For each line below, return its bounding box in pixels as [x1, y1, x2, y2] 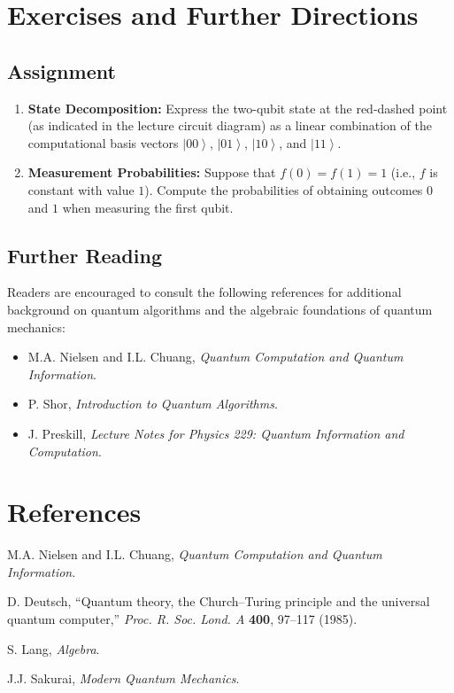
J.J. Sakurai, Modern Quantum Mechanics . [7, 669, 240, 688]
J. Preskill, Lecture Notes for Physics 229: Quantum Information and [27, 424, 404, 442]
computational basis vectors [27, 133, 179, 152]
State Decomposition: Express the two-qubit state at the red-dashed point [27, 98, 448, 117]
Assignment [7, 57, 116, 84]
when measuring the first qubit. [62, 198, 234, 216]
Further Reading [7, 241, 162, 269]
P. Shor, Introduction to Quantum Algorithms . [27, 394, 278, 413]
